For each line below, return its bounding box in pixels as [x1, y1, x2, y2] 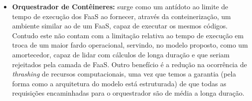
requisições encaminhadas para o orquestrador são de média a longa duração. [12, 88, 245, 98]
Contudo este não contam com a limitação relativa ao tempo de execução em [12, 30, 244, 40]
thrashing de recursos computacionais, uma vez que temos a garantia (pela [12, 69, 236, 79]
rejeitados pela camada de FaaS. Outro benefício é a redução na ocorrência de [12, 59, 247, 69]
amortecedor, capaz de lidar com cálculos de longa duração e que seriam [12, 49, 230, 59]
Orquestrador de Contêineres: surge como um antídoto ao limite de [12, 1, 228, 11]
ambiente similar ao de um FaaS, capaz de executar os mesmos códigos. [12, 21, 228, 31]
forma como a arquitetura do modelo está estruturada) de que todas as [12, 78, 226, 88]
